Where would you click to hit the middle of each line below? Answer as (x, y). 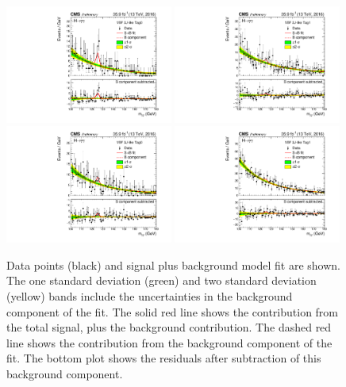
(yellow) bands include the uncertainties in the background (150, 296)
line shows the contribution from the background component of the (169, 342)
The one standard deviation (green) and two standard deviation (161, 280)
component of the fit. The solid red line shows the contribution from (173, 311)
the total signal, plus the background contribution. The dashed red (169, 327)
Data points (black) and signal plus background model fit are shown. (174, 264)
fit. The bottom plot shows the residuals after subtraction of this (164, 358)
